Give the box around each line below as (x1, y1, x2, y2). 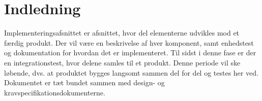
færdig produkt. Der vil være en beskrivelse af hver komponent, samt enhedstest (4, 37, 254, 48)
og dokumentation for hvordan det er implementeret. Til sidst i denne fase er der (4, 47, 256, 58)
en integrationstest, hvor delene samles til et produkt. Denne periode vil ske (4, 57, 241, 68)
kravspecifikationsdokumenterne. (4, 87, 105, 97)
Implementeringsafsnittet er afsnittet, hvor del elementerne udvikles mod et (4, 27, 240, 38)
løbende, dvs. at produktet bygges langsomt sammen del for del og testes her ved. (4, 67, 258, 78)
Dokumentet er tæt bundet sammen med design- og (4, 77, 165, 88)
